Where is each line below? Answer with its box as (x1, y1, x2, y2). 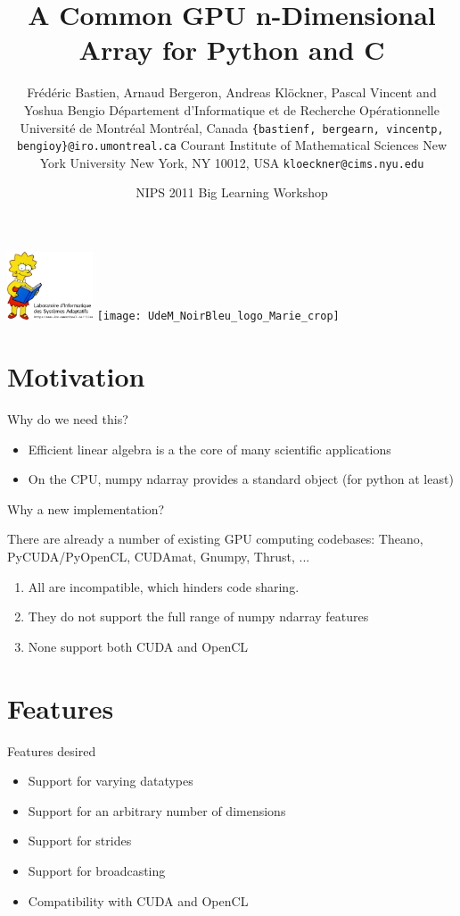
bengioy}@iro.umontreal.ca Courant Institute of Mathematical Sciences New (16, 136, 448, 154)
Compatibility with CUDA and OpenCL (28, 891, 249, 910)
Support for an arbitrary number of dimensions (28, 801, 286, 820)
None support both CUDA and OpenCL (28, 637, 249, 655)
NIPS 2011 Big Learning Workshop (136, 183, 328, 202)
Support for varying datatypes (28, 771, 193, 790)
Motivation (7, 358, 145, 395)
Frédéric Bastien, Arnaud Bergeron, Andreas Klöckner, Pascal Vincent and (27, 83, 437, 102)
